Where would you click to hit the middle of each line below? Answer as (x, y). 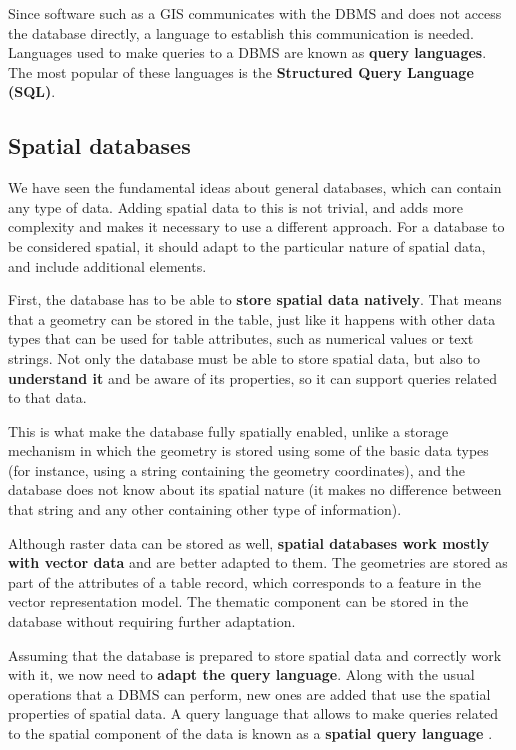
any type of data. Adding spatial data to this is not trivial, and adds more (236, 206)
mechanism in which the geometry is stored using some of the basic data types (248, 450)
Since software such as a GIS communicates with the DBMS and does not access (255, 13)
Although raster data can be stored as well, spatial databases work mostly (249, 542)
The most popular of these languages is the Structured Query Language (241, 71)
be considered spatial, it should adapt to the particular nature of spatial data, (247, 245)
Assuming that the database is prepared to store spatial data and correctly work (255, 654)
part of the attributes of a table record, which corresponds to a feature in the (245, 581)
